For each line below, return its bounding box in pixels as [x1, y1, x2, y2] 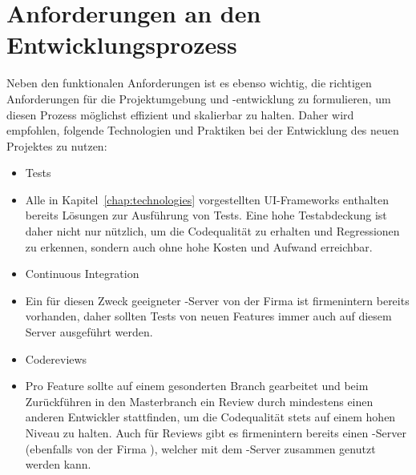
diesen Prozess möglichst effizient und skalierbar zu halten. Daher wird [6, 106, 354, 123]
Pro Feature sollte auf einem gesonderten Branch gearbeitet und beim [25, 377, 369, 394]
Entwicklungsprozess [6, 28, 237, 61]
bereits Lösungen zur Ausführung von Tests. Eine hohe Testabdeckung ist [25, 207, 387, 223]
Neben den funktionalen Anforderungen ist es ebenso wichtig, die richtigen [6, 74, 372, 91]
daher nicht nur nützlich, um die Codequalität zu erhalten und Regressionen [25, 223, 400, 240]
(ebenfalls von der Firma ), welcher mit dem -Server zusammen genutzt [25, 440, 376, 457]
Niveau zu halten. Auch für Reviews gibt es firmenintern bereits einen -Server [25, 425, 406, 441]
